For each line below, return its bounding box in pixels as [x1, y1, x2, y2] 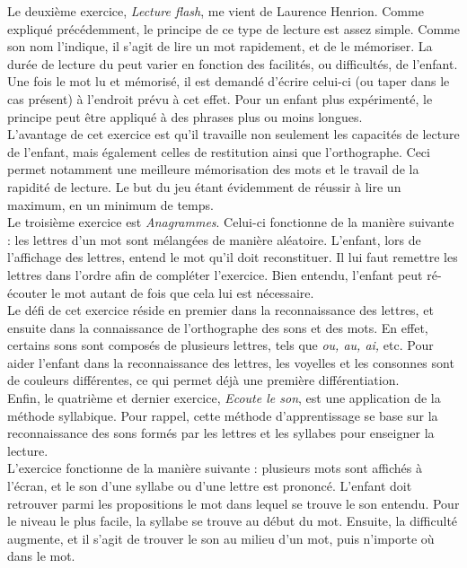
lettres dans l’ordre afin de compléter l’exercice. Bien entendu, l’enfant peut [7, 265, 423, 284]
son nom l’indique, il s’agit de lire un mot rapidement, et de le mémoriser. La [7, 37, 433, 56]
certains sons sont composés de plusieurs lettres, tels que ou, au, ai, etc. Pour [7, 336, 434, 354]
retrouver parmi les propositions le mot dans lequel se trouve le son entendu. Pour [7, 494, 460, 512]
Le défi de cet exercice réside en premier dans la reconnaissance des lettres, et [7, 301, 434, 319]
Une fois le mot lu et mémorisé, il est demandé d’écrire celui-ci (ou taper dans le [7, 72, 450, 91]
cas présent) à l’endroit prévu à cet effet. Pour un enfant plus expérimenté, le [7, 89, 433, 108]
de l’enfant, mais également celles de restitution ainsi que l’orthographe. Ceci [7, 142, 430, 161]
